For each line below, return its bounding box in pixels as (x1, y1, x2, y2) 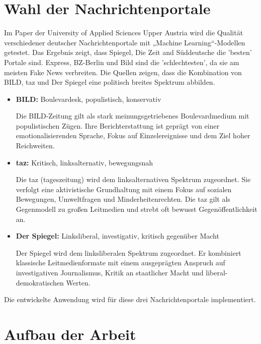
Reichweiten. (16, 140, 55, 151)
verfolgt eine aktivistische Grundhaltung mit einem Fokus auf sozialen (16, 184, 232, 194)
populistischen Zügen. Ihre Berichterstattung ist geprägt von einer (16, 120, 220, 131)
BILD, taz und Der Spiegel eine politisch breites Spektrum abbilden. (4, 77, 215, 87)
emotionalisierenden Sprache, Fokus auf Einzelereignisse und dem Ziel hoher (16, 130, 250, 141)
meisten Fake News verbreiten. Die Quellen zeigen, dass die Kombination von (4, 67, 242, 77)
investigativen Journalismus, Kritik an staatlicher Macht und (16, 267, 204, 277)
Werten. (66, 277, 91, 288)
